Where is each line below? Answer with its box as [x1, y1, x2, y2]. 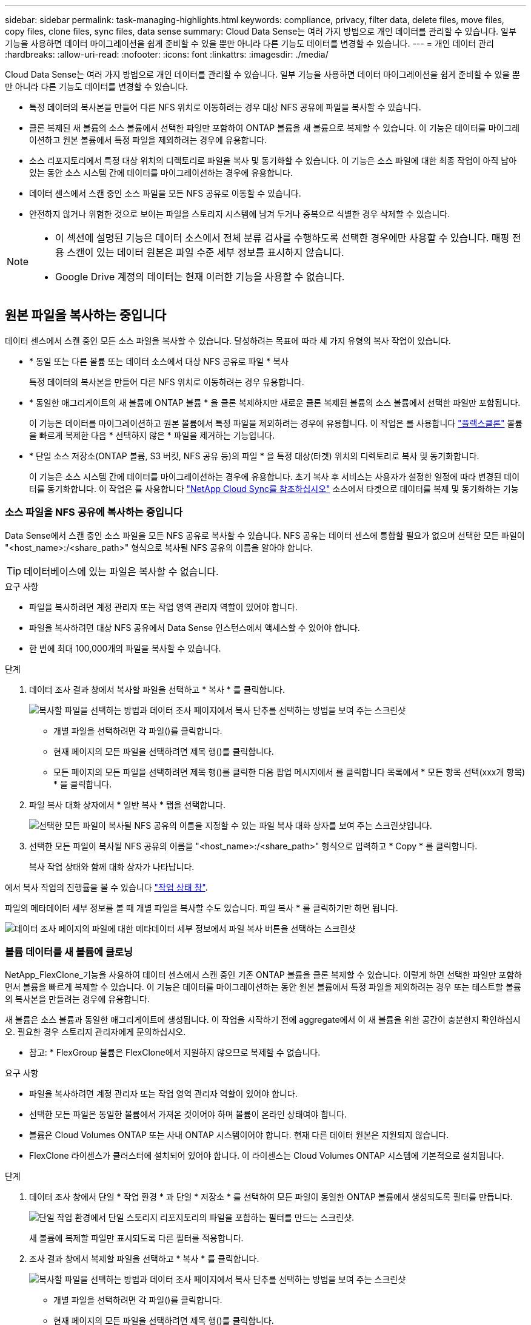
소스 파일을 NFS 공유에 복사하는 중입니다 [5, 506, 182, 519]
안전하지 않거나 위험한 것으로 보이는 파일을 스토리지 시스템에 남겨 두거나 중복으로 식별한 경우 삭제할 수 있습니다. [29, 209, 450, 219]
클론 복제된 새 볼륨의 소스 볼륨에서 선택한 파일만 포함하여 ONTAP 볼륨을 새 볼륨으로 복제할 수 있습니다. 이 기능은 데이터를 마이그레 [29, 123, 520, 133]
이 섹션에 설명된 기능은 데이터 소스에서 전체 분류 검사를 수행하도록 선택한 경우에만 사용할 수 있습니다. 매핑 [55, 232, 510, 244]
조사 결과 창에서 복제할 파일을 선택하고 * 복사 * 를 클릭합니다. [29, 1253, 259, 1264]
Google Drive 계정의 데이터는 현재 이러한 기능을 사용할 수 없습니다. [55, 271, 345, 283]
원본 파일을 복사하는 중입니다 [5, 308, 167, 323]
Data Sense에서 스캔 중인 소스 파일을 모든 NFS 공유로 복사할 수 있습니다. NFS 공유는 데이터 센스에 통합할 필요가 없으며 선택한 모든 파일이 [5, 530, 525, 541]
